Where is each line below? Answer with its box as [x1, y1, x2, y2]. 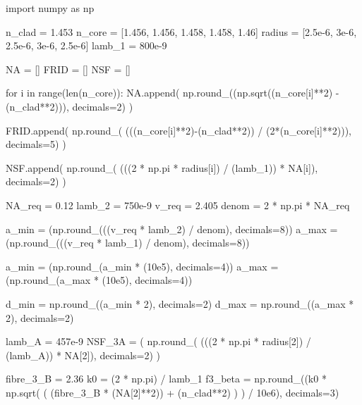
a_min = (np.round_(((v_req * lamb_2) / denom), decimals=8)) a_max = [6, 221, 338, 236]
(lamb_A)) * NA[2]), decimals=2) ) [6, 347, 161, 362]
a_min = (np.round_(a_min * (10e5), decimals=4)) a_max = [6, 258, 279, 273]
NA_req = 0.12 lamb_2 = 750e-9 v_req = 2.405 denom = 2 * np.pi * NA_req [6, 197, 350, 212]
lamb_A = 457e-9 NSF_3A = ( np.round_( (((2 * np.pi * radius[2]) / [6, 334, 311, 349]
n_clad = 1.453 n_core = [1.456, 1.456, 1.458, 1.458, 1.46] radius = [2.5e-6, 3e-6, [6, 24, 357, 39]
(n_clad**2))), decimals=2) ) [6, 99, 133, 113]
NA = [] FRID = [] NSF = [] [6, 61, 131, 76]
